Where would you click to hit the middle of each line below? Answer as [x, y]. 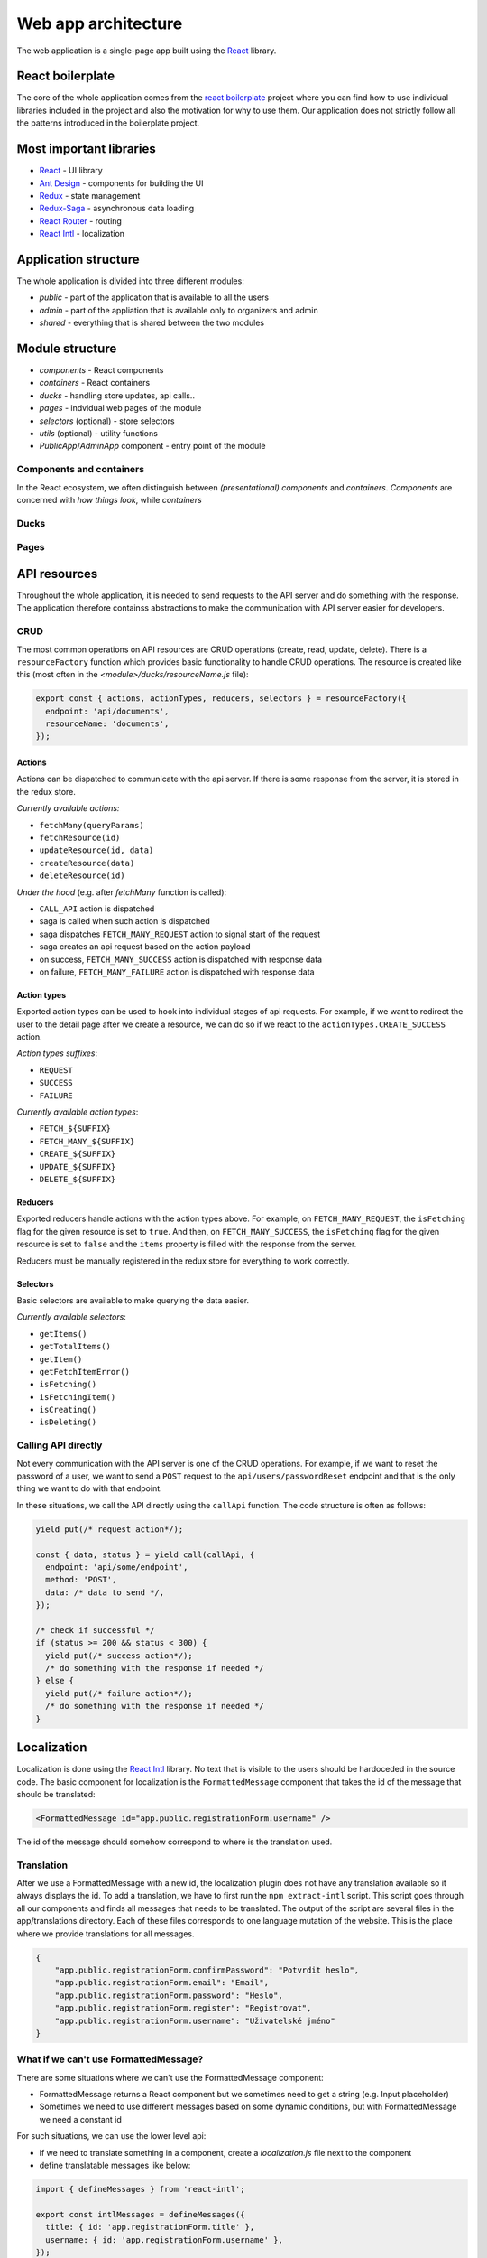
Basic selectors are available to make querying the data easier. [133, 1300]
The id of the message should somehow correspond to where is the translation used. [175, 1842]
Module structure [67, 348]
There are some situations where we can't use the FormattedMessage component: [170, 2077]
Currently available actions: [68, 808]
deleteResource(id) [82, 876]
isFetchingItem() [78, 1397]
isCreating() [68, 1410]
